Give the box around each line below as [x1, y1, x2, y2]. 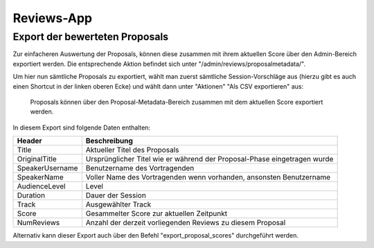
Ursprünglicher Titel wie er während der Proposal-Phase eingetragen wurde [85, 154, 334, 164]
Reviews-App [12, 10, 93, 26]
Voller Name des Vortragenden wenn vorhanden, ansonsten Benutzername [85, 172, 330, 182]
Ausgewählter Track [85, 200, 152, 209]
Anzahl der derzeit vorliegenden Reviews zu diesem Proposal [85, 218, 286, 228]
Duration [17, 191, 45, 200]
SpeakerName [17, 172, 64, 182]
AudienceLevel [17, 181, 66, 191]
